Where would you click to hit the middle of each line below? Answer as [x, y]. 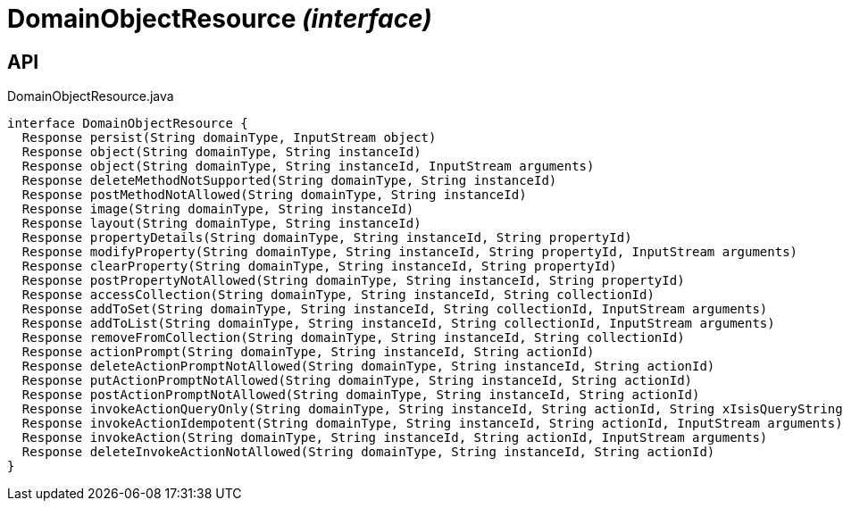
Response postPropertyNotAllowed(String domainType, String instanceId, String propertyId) [353, 281]
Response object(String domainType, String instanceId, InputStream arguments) [308, 167]
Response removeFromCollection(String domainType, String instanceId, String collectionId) [353, 338]
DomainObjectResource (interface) [220, 19]
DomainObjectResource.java [91, 96]
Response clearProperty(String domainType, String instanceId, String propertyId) [319, 266]
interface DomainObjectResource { [128, 124]
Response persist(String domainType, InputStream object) [229, 138]
